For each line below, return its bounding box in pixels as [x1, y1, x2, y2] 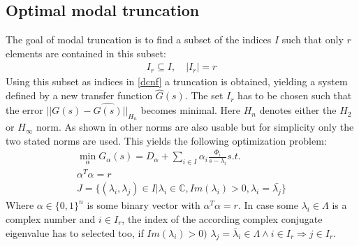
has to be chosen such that [237, 88, 352, 103]
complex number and [6, 211, 96, 226]
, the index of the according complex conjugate [122, 211, 323, 226]
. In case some [237, 198, 298, 212]
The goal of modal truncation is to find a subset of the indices [6, 32, 272, 47]
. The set [184, 88, 224, 103]
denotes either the [259, 103, 337, 117]
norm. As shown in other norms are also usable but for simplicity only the [36, 120, 354, 134]
